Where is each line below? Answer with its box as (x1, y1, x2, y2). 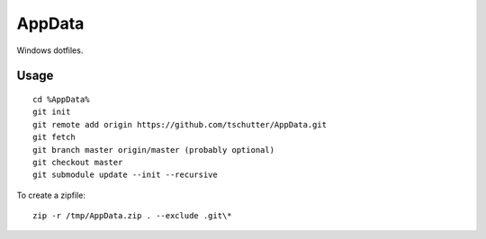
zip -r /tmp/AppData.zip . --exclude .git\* (32, 211, 233, 221)
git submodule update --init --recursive (32, 170, 218, 180)
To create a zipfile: (16, 190, 85, 200)
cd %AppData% (32, 94, 90, 104)
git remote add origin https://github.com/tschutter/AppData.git (32, 119, 328, 129)
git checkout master (32, 157, 123, 167)
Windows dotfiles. (16, 45, 84, 56)
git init (32, 107, 71, 117)
